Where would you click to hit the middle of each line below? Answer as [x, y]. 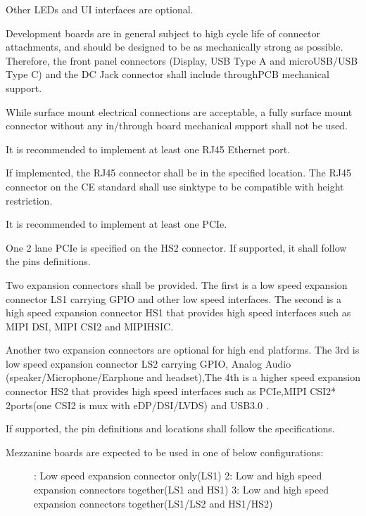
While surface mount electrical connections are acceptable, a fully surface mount [179, 111]
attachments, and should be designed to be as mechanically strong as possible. [175, 47]
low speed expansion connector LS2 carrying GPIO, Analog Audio [149, 363]
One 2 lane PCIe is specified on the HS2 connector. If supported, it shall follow [176, 247]
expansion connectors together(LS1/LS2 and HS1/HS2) [153, 503]
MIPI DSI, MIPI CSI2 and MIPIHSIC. [90, 326]
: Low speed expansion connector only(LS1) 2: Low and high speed [178, 476]
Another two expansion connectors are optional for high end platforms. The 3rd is [183, 350]
